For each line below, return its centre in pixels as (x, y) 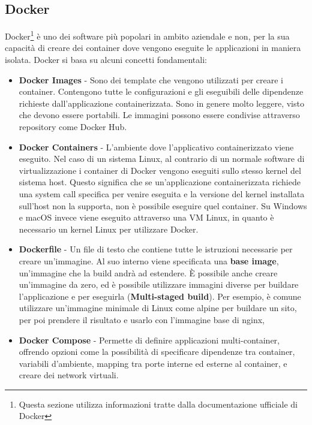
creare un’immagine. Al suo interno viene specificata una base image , (149, 260)
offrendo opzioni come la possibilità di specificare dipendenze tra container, (157, 352)
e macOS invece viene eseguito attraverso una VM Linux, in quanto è (146, 217)
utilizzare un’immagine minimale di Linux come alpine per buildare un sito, (158, 308)
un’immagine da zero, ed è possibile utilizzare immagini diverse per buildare (159, 284)
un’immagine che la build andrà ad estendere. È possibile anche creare (148, 272)
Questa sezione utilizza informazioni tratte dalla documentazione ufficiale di (158, 404)
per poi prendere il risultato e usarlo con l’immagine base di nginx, (142, 319)
